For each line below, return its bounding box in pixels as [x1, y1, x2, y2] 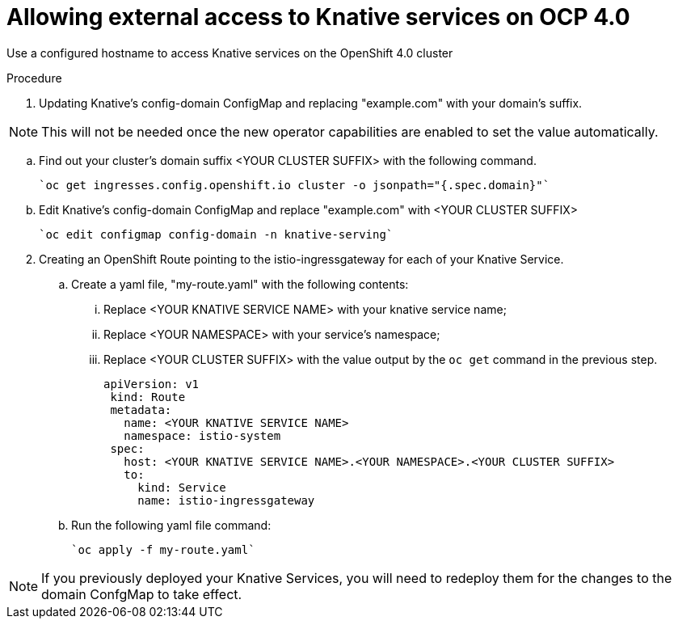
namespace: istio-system [124, 429, 281, 442]
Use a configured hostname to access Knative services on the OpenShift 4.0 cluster [6, 45, 453, 60]
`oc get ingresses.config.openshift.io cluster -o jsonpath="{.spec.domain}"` [39, 178, 550, 192]
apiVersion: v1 [103, 377, 200, 391]
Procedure [6, 70, 62, 85]
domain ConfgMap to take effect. [41, 585, 242, 602]
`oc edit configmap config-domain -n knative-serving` [39, 227, 394, 241]
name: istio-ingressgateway [137, 493, 315, 507]
